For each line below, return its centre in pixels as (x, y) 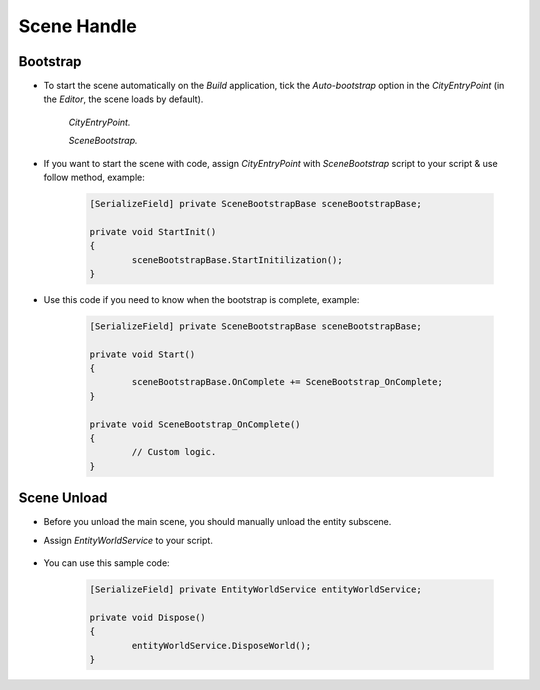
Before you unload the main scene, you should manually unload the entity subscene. (217, 522)
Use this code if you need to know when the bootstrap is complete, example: (201, 299)
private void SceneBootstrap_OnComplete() (195, 424)
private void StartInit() (153, 231)
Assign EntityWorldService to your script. (128, 540)
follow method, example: (94, 177)
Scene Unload (63, 498)
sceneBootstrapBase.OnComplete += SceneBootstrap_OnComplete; (287, 382)
